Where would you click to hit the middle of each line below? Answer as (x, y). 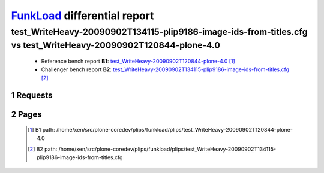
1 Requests (32, 95)
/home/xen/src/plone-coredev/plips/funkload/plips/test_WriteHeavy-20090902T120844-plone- (175, 130)
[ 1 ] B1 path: (41, 130)
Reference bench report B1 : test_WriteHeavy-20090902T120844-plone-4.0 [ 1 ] (138, 61)
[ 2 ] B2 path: (43, 149)
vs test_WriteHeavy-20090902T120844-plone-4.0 (115, 45)
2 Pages (26, 114)
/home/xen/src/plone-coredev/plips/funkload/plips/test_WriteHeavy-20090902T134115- (167, 149)
